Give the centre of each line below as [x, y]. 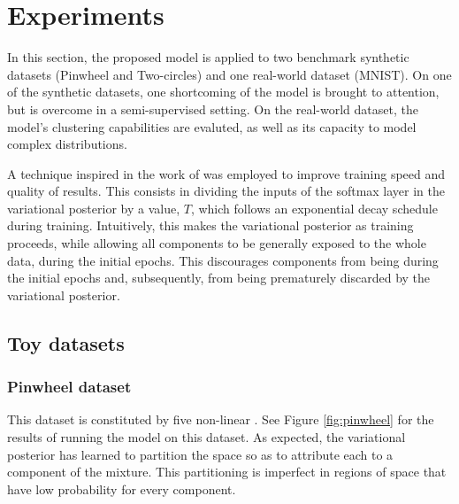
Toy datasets [66, 342]
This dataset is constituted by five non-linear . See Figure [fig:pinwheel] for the [221, 419]
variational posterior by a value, [94, 208]
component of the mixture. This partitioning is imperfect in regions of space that [227, 472]
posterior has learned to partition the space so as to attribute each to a [200, 454]
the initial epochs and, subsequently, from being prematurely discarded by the [219, 278]
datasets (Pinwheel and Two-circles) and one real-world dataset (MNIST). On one [229, 74]
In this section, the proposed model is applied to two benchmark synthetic [208, 57]
